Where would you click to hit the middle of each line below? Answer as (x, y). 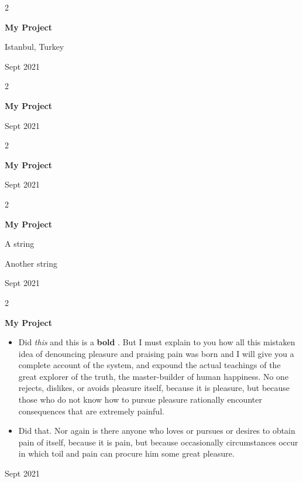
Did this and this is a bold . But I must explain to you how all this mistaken (157, 342)
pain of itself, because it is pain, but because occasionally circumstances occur (158, 442)
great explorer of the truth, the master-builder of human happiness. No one (154, 376)
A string (20, 244)
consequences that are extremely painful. (91, 411)
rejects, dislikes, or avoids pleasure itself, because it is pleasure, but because (154, 388)
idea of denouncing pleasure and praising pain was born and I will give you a (156, 353)
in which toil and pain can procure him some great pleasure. (126, 453)
